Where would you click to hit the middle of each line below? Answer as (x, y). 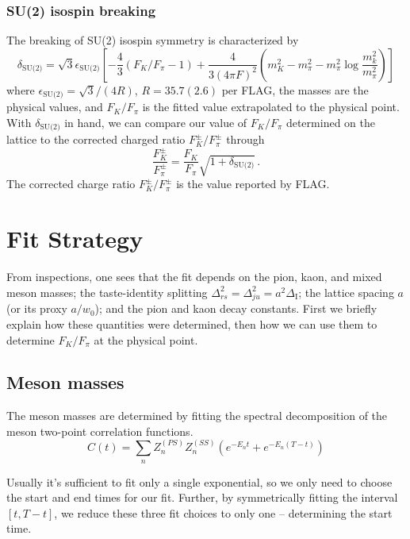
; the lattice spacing (346, 292)
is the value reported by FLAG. (253, 184)
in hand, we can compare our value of (156, 122)
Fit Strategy (75, 239)
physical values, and (55, 107)
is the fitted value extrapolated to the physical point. (271, 107)
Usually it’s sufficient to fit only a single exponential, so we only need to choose (199, 481)
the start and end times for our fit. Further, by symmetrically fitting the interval (202, 497)
